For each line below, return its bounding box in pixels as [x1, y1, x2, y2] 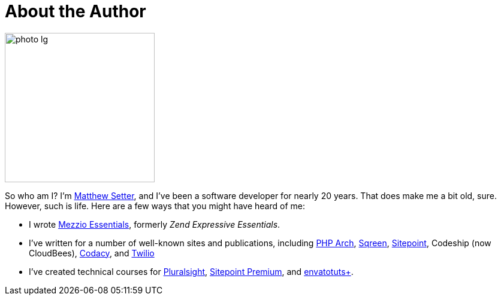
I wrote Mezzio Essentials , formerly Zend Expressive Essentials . [29, 219, 280, 229]
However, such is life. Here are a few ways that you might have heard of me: [5, 200, 305, 211]
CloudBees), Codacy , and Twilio [29, 247, 155, 258]
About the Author [5, 1, 146, 22]
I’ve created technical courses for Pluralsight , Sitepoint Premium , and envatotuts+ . [29, 266, 354, 277]
